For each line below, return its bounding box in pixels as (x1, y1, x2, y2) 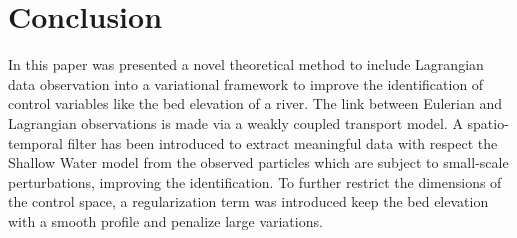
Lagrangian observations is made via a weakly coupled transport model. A (8, 112, 463, 133)
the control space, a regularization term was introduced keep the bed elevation (8, 191, 489, 212)
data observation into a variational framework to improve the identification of (8, 73, 484, 94)
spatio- (467, 112, 509, 133)
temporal (8, 132, 63, 153)
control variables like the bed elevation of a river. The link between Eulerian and (8, 93, 502, 114)
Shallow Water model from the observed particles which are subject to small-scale (8, 152, 509, 173)
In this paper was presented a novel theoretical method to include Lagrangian (8, 54, 484, 75)
